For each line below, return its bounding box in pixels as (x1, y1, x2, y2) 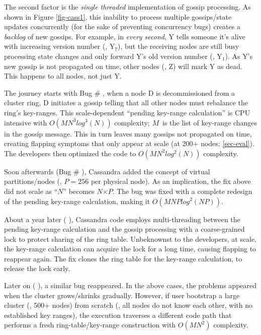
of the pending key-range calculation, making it (4, 195, 150, 206)
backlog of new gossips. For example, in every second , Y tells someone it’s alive (4, 31, 245, 41)
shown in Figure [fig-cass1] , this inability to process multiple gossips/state (4, 11, 232, 22)
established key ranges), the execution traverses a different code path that (4, 309, 232, 320)
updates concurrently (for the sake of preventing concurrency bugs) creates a (4, 21, 240, 32)
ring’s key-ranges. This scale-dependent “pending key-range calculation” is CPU (4, 107, 250, 117)
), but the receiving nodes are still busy (118, 41, 239, 51)
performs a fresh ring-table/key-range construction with (4, 319, 176, 330)
